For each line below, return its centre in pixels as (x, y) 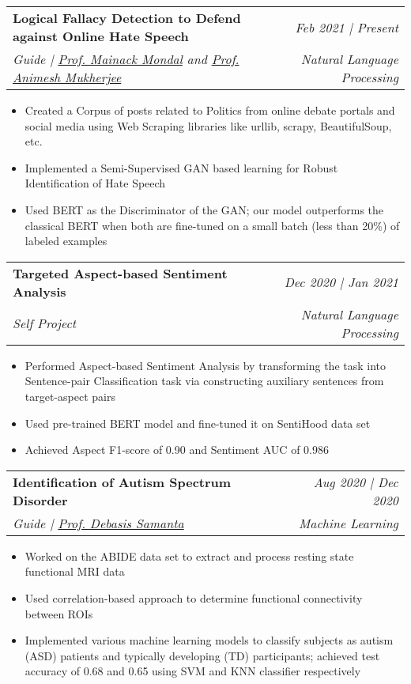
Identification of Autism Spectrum (122, 482)
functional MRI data (75, 571)
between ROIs (59, 613)
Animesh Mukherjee (67, 77)
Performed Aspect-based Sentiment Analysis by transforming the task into (205, 365)
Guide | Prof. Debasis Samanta (98, 523)
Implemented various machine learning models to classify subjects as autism (209, 640)
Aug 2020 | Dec (356, 482)
